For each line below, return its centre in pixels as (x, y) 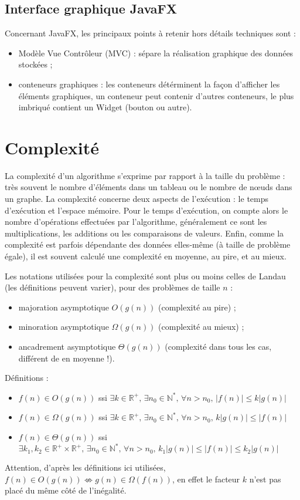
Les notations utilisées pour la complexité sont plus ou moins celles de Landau (145, 276)
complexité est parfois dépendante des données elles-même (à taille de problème (148, 244)
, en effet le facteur (206, 479)
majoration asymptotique (64, 307)
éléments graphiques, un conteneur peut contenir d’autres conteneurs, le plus (156, 95)
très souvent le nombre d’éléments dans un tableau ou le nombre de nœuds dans (149, 187)
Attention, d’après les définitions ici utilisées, (85, 467)
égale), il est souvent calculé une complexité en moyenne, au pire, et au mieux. (146, 256)
